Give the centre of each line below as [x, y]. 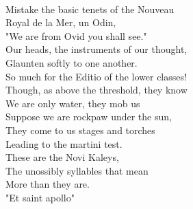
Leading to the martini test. [64, 143]
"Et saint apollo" [40, 197]
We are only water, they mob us [73, 103]
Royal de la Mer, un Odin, [61, 22]
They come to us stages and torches [80, 130]
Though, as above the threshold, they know [96, 90]
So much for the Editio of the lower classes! [96, 76]
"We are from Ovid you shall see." [76, 35]
